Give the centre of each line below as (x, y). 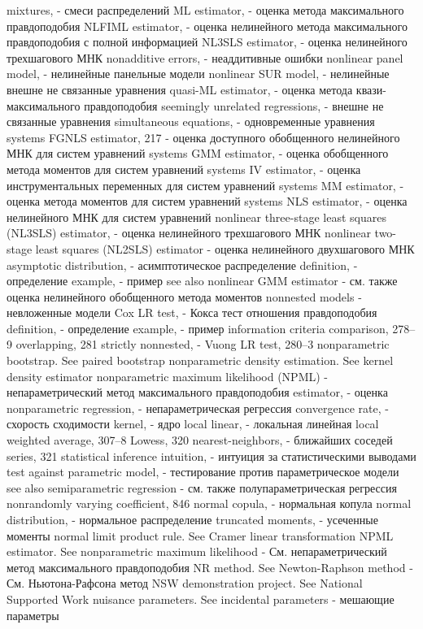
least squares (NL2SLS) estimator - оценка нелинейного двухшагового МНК (225, 248)
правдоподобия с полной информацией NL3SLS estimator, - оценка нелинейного (207, 42)
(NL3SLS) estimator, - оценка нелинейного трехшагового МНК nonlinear (189, 233)
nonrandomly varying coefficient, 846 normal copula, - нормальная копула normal (209, 503)
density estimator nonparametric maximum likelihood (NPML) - (168, 376)
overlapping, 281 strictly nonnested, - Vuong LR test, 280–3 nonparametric (203, 344)
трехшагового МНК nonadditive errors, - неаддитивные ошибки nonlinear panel (205, 57)
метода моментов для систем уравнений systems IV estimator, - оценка (184, 169)
